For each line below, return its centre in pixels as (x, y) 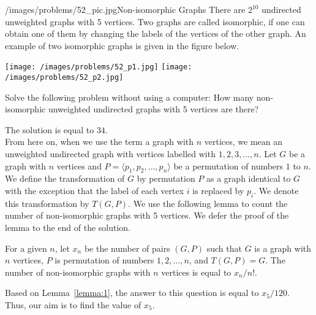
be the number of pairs (127, 248)
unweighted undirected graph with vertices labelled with (110, 154)
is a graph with (283, 248)
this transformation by (47, 203)
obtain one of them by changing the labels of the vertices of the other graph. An (156, 33)
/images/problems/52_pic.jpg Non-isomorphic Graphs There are (125, 9)
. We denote (276, 191)
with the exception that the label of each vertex (95, 191)
